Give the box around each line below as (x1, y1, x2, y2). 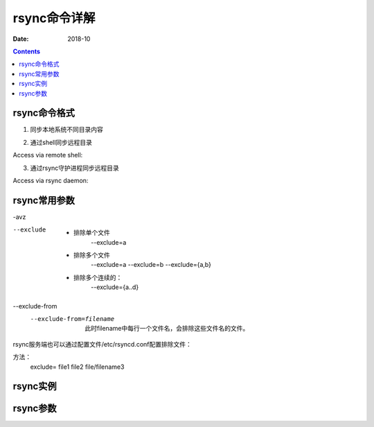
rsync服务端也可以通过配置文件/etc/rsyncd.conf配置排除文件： (12, 340, 192, 348)
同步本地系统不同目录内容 (30, 125, 103, 134)
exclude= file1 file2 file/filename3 (30, 363, 125, 371)
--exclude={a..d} (91, 283, 139, 291)
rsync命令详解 (12, 10, 96, 26)
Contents (12, 47, 41, 55)
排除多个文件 (73, 251, 110, 259)
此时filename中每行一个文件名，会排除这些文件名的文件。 (84, 324, 249, 333)
